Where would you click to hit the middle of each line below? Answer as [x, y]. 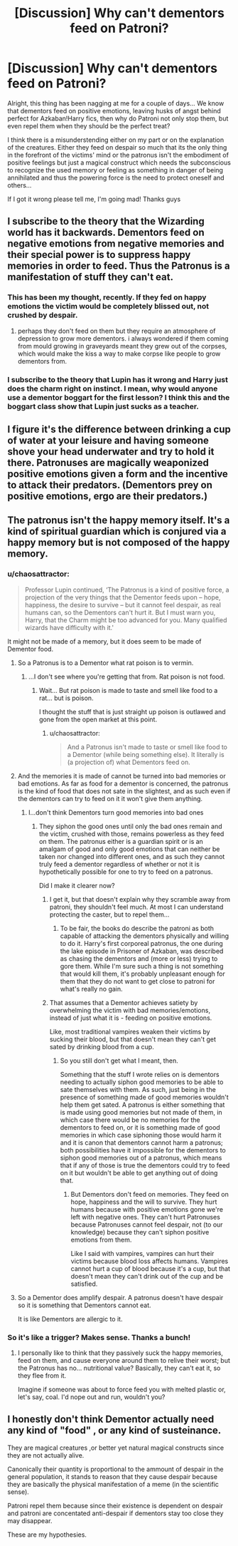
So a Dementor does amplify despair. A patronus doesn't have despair [120, 1297]
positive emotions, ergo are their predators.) [108, 496]
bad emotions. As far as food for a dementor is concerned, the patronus [123, 783]
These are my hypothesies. [47, 1535]
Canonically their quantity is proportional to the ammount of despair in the [115, 1469]
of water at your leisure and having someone [108, 440]
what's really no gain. [91, 989]
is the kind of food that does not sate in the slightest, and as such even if [124, 791]
